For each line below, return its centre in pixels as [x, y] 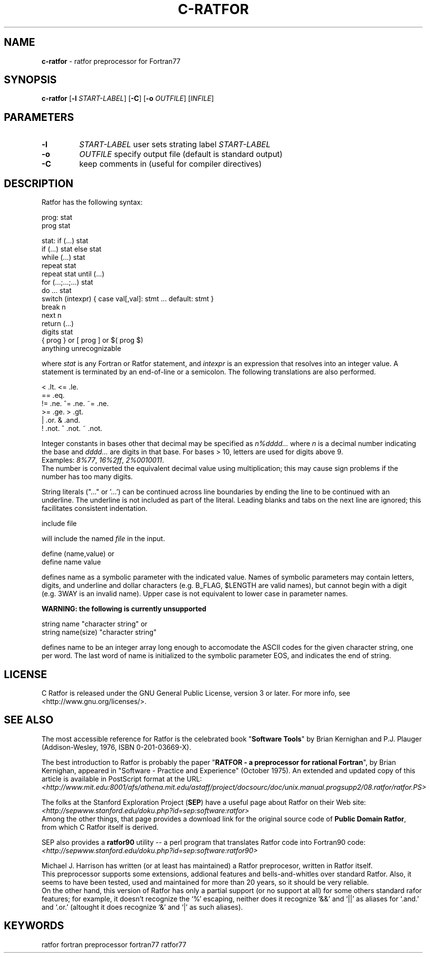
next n [52, 315]
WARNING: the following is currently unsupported [124, 609]
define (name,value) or [78, 554]
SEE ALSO [29, 720]
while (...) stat [63, 257]
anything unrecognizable [81, 349]
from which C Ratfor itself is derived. [100, 827]
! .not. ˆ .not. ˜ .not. [72, 429]
